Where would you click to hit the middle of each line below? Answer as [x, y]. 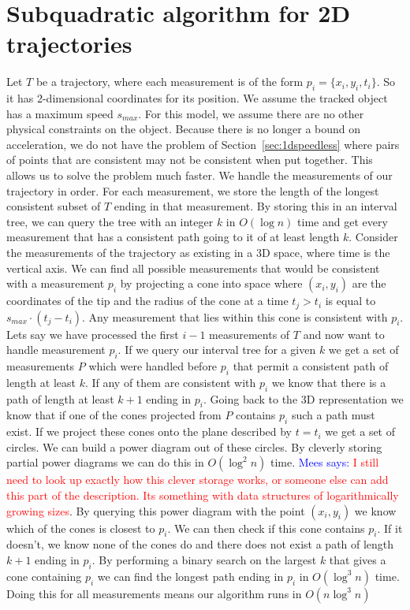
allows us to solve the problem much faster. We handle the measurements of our [199, 175]
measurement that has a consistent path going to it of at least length [173, 237]
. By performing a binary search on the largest [204, 560]
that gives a [358, 560]
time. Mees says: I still [324, 462]
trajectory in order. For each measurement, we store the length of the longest [193, 190]
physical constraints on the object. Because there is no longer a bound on [184, 129]
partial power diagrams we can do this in [105, 462]
